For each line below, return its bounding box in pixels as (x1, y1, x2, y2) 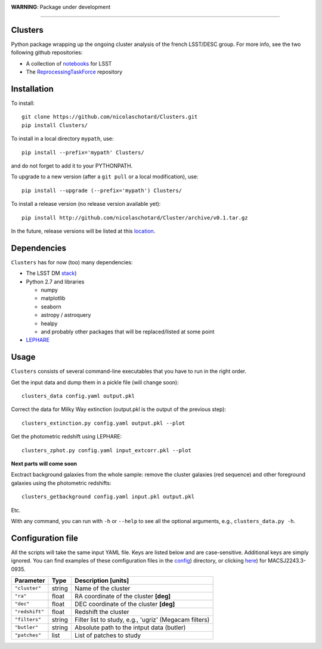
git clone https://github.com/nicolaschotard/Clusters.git (21, 113, 198, 120)
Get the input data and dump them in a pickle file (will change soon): (11, 379, 179, 386)
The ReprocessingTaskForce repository (26, 69, 123, 76)
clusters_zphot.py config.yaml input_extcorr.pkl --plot (21, 447, 192, 453)
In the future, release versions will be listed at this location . (11, 227, 156, 234)
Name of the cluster (75, 584, 131, 592)
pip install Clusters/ (21, 122, 88, 128)
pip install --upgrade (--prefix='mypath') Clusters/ (21, 187, 182, 194)
